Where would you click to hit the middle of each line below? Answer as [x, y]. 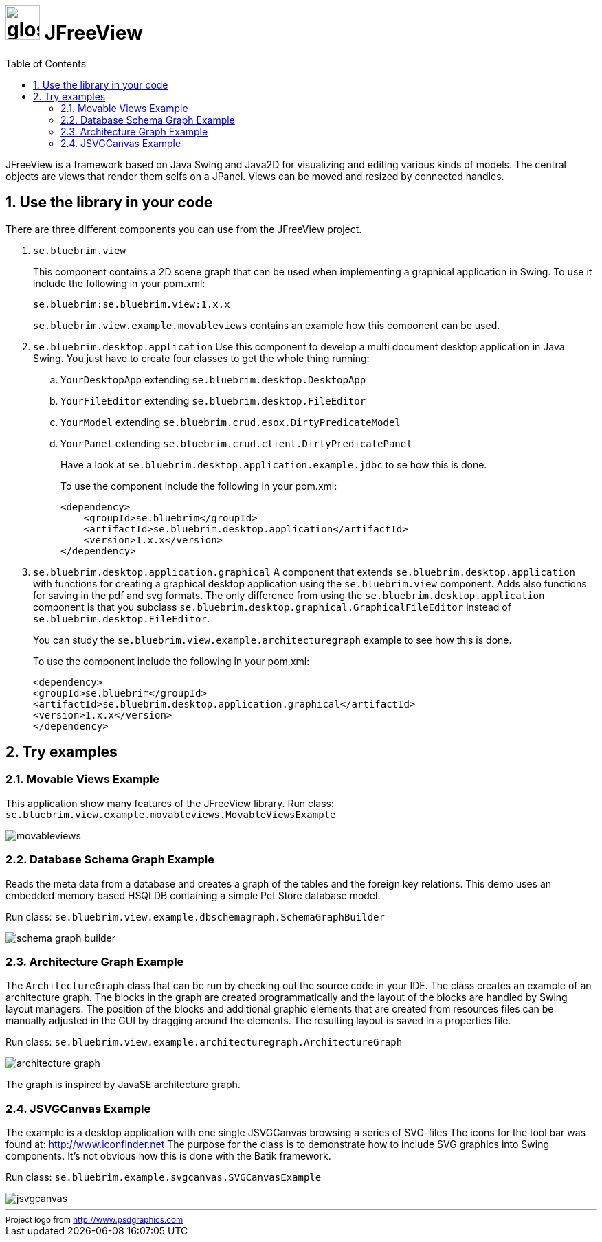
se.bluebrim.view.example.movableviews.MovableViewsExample [171, 814]
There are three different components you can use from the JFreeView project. [184, 229]
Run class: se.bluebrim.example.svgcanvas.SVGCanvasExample [164, 1177]
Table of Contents [46, 63]
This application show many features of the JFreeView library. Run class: [170, 803]
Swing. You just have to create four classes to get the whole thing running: [201, 358]
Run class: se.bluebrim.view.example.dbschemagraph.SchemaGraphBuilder [195, 916]
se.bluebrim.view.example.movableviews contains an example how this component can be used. [267, 325]
